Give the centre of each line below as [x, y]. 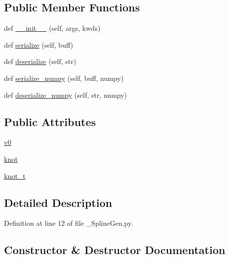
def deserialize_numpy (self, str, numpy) [66, 95]
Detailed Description [58, 202]
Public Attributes [50, 121]
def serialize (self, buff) [39, 44]
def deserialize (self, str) [40, 61]
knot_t [15, 175]
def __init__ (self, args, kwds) [52, 28]
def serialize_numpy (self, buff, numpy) [64, 78]
